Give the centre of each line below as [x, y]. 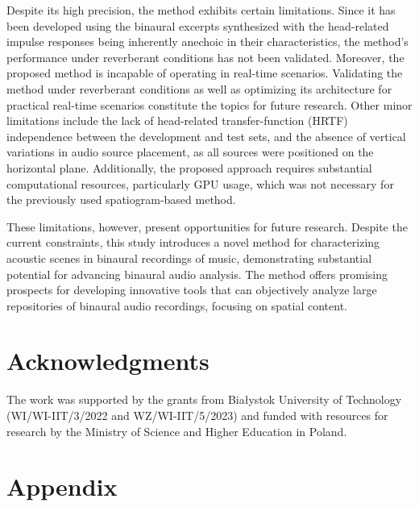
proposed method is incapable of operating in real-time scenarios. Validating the [205, 73]
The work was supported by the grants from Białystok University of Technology [204, 399]
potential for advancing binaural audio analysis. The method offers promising [197, 274]
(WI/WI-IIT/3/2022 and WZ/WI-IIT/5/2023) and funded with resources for [197, 415]
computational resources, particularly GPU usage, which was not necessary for [200, 183]
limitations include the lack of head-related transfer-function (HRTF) [177, 121]
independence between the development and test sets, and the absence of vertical [206, 136]
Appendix [62, 486]
